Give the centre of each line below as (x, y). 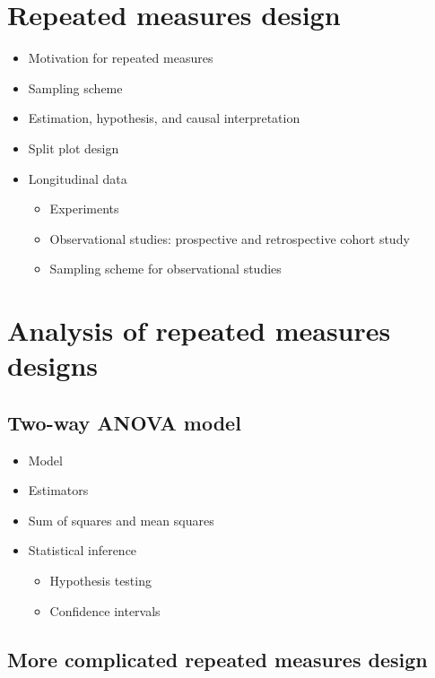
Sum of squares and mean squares (121, 520)
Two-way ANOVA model (124, 422)
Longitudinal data (78, 178)
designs (52, 365)
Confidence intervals (105, 610)
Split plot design (74, 148)
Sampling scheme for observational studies (165, 269)
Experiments (84, 209)
